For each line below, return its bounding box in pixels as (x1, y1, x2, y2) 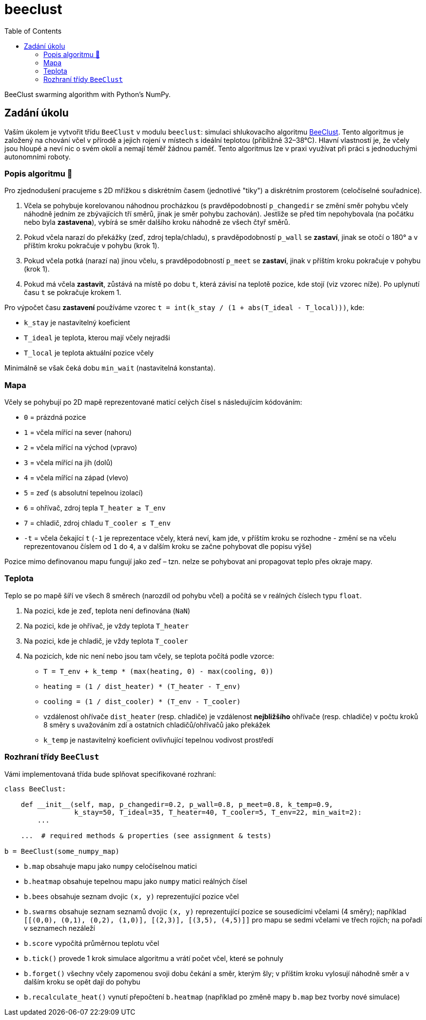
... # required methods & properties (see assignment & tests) (20, 831, 271, 840)
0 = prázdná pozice (24, 413, 86, 422)
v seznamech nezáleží (24, 923, 95, 932)
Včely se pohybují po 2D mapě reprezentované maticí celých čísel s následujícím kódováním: (4, 398, 302, 407)
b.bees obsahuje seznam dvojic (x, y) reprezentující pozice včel (24, 892, 239, 901)
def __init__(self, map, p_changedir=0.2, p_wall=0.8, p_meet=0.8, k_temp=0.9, (20, 800, 333, 808)
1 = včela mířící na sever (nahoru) (24, 428, 132, 437)
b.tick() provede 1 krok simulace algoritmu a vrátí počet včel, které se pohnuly (24, 954, 284, 962)
